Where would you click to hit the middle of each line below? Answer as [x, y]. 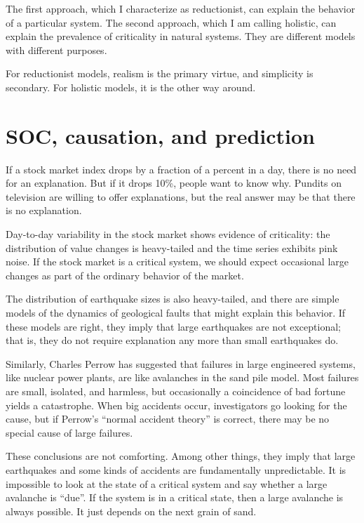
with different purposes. [56, 49]
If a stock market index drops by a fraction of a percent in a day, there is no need [181, 169]
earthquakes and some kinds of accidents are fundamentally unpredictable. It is [176, 469]
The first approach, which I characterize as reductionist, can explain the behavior [181, 8]
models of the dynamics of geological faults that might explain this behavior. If [176, 313]
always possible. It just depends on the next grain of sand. [131, 511]
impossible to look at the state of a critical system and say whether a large [167, 483]
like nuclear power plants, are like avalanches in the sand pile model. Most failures [182, 377]
